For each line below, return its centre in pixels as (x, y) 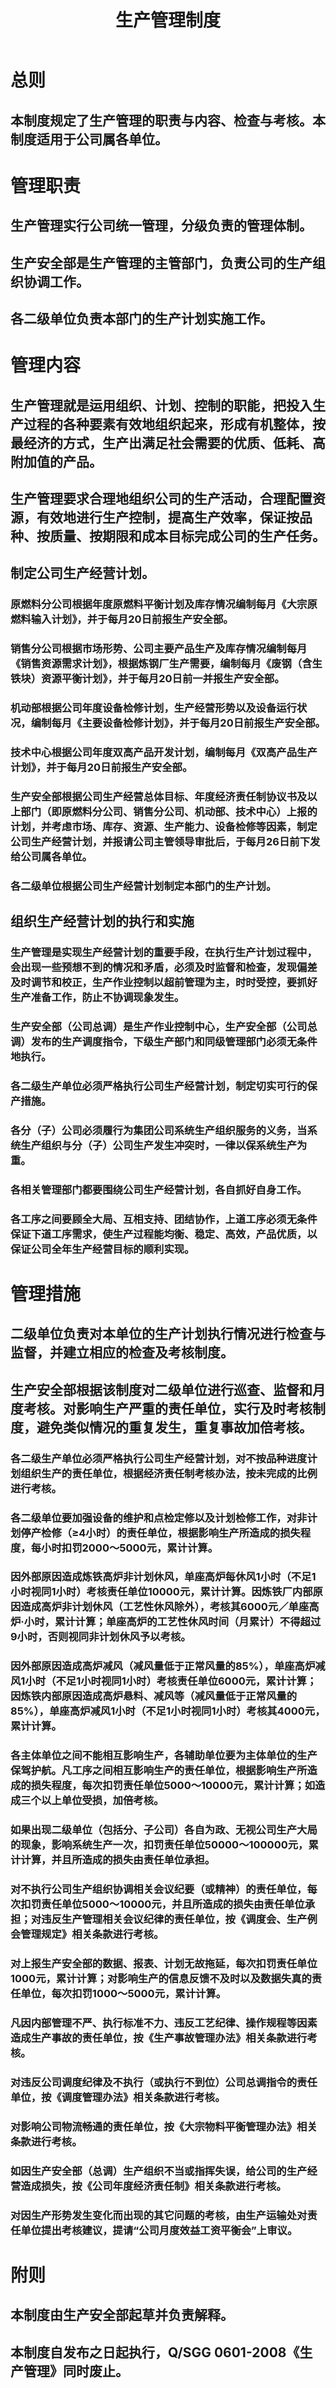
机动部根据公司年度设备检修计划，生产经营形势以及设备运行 (154, 708)
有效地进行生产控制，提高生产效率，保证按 (168, 517)
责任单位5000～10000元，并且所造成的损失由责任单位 (173, 1904)
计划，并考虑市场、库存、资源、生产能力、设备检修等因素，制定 (164, 826)
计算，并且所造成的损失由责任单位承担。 (118, 1860)
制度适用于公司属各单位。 (89, 139)
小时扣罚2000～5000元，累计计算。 (130, 1548)
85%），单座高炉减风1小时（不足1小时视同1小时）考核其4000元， (168, 1711)
